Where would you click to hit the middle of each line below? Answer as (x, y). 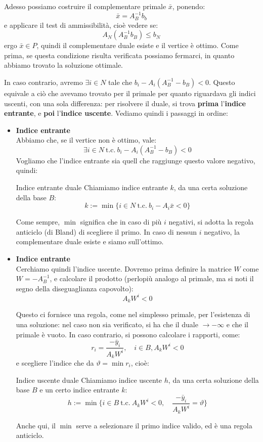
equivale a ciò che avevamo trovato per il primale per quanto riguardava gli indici (130, 93)
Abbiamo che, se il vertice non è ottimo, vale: (86, 140)
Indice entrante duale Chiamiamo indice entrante (92, 187)
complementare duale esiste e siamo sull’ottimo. (90, 241)
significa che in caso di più (121, 222)
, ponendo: (189, 6)
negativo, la (222, 231)
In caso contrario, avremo (43, 82)
